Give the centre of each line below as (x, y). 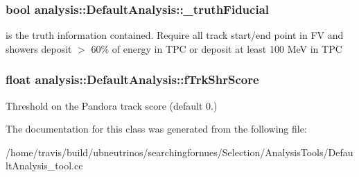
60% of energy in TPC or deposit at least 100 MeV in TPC (217, 48)
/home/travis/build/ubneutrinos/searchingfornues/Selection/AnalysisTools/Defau (179, 152)
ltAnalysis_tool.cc (44, 166)
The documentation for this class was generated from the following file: (156, 129)
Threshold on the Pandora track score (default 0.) (112, 105)
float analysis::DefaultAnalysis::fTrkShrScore (132, 79)
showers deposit (39, 48)
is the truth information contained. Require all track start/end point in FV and (175, 35)
